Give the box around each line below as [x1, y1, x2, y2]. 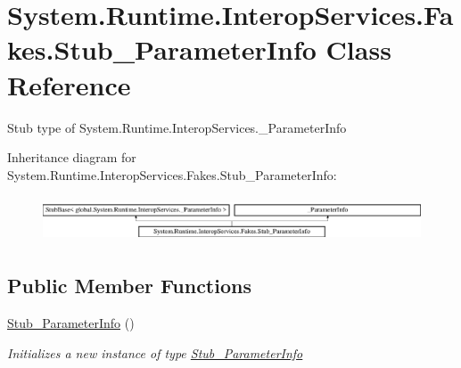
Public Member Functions [7, 272, 251, 299]
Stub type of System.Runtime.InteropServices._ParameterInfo [7, 118, 347, 136]
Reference [7, 66, 131, 102]
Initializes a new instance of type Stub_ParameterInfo [7, 343, 303, 362]
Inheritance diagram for [7, 148, 136, 167]
